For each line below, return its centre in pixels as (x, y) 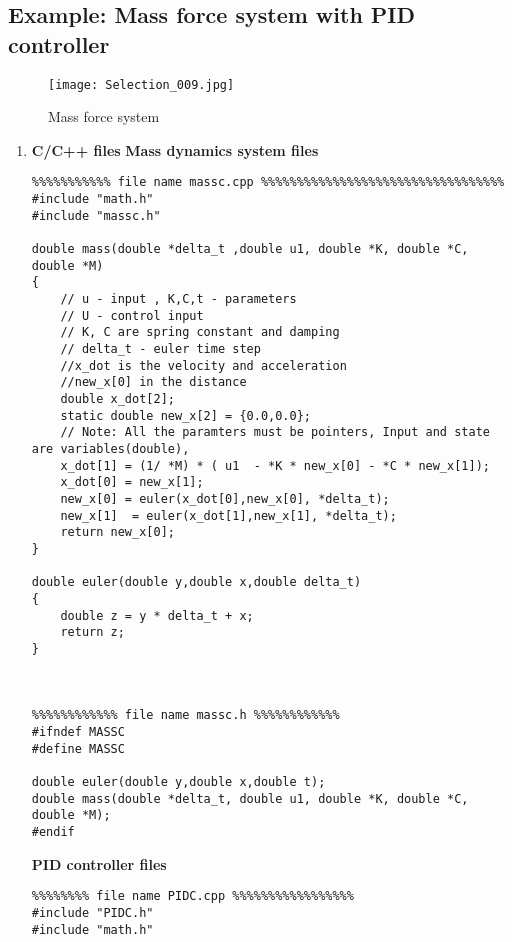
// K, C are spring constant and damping (200, 332)
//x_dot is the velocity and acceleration (203, 365)
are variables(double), (110, 448)
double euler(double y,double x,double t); (178, 782)
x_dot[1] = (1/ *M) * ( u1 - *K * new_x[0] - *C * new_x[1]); (275, 465)
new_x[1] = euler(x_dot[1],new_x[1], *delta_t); (228, 515)
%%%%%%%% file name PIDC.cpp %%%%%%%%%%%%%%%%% (192, 896)
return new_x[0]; (117, 532)
